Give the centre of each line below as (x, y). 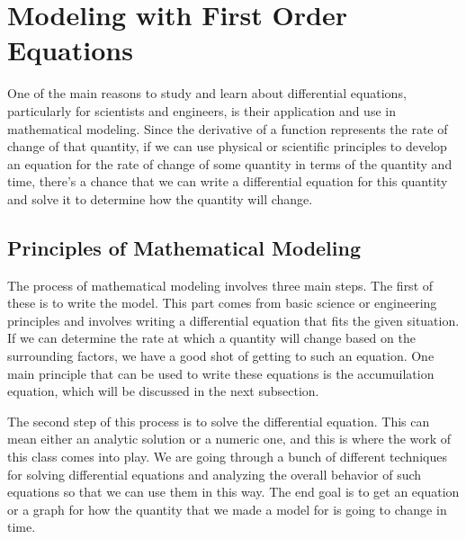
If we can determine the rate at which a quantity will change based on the (211, 338)
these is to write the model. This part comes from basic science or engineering (222, 303)
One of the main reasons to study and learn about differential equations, (207, 93)
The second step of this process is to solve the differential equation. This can (219, 421)
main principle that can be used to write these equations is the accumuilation (221, 373)
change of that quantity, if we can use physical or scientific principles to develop (227, 146)
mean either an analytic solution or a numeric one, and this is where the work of (229, 439)
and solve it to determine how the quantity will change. (160, 198)
